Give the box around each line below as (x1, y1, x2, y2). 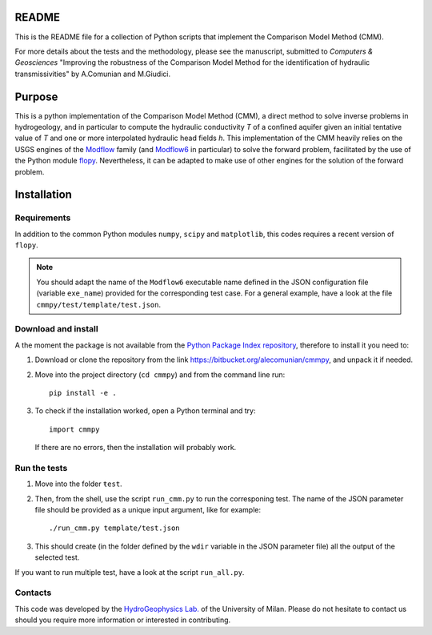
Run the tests (14, 462, 68, 473)
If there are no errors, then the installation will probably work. (34, 443, 237, 452)
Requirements (14, 212, 71, 223)
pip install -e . (49, 388, 117, 397)
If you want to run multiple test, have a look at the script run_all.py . (14, 567, 245, 577)
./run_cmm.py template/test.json (49, 524, 180, 533)
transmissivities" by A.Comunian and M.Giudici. (14, 69, 171, 78)
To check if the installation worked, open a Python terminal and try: (34, 406, 256, 416)
